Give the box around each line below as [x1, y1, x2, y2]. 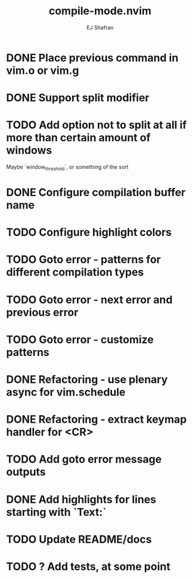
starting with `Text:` [6, 505, 107, 519]
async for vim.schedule [6, 385, 126, 399]
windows [6, 144, 52, 157]
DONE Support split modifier [6, 91, 150, 105]
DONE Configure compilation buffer [6, 186, 186, 199]
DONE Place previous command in [6, 51, 179, 64]
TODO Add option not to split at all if [6, 118, 187, 132]
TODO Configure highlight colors [6, 225, 172, 239]
